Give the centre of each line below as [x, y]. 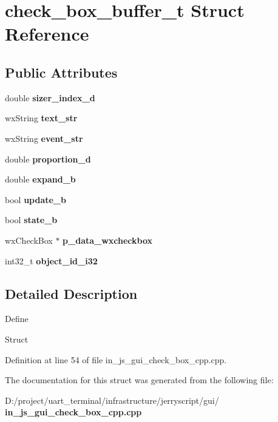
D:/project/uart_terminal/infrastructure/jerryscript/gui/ [112, 400]
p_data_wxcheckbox [108, 240]
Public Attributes [61, 72]
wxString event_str [44, 138]
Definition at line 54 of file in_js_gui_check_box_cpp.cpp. [116, 359]
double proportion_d [48, 159]
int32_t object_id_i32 [51, 260]
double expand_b [40, 179]
